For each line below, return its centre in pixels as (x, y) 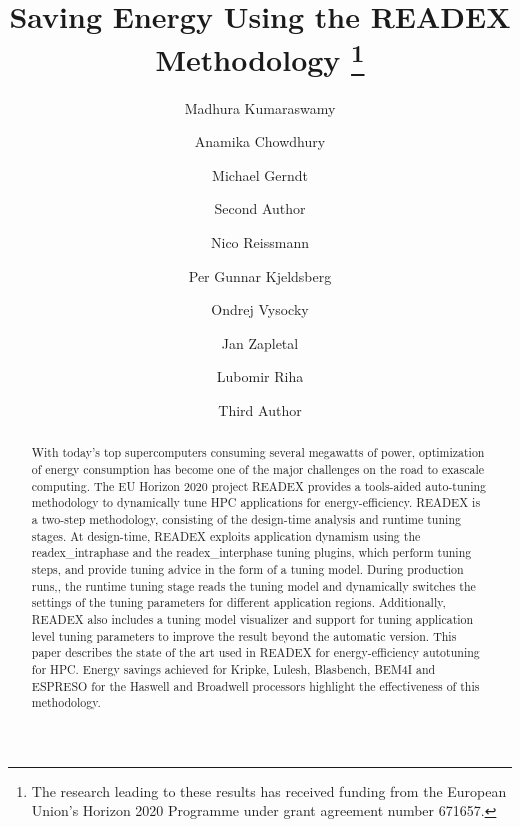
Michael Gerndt (260, 174)
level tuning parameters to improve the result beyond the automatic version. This (244, 635)
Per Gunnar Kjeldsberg (260, 275)
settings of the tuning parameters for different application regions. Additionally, (238, 602)
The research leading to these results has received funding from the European (269, 790)
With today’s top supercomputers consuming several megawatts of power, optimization (258, 452)
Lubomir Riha (260, 376)
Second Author (260, 208)
